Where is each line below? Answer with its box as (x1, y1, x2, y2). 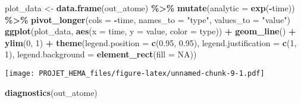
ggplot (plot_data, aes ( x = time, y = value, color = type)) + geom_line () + (5, 25, 296, 37)
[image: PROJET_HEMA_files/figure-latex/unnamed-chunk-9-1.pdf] (5, 69, 265, 78)
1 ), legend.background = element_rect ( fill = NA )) (5, 48, 197, 60)
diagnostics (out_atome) (5, 86, 98, 98)
